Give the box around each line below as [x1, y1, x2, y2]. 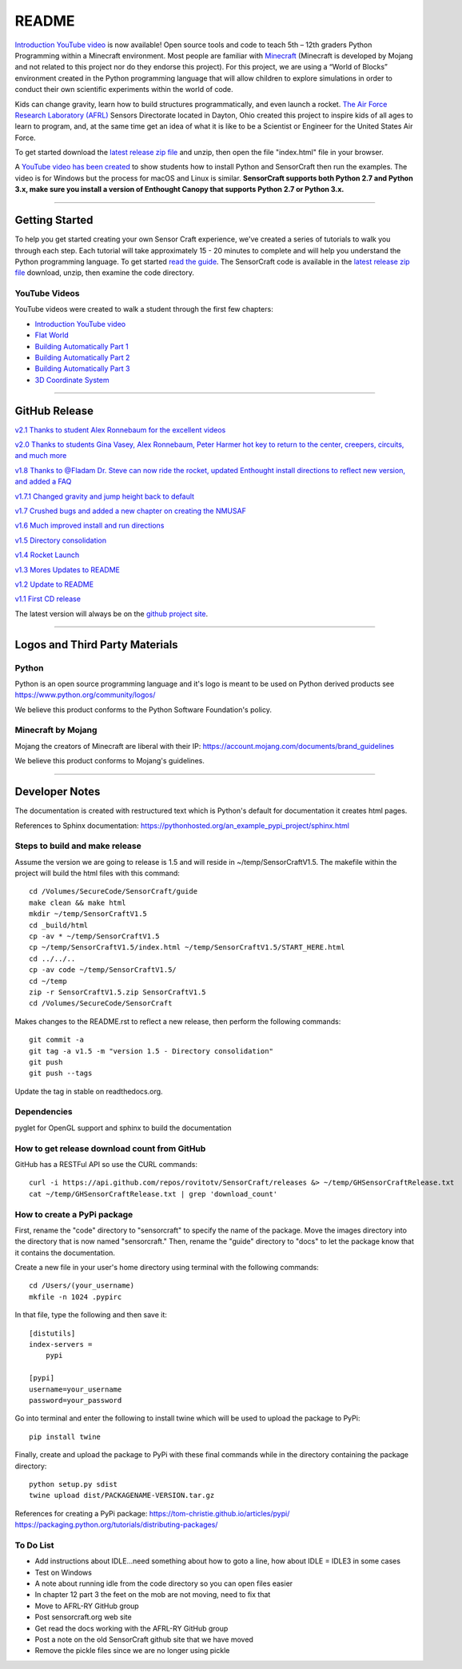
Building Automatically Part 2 [34, 353, 130, 363]
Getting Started [14, 213, 94, 227]
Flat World [34, 330, 69, 340]
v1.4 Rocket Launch [14, 550, 80, 560]
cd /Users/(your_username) [29, 1281, 135, 1290]
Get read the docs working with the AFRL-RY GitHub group [34, 1623, 229, 1633]
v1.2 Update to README [14, 580, 94, 589]
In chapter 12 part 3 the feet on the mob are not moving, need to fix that [34, 1590, 271, 1599]
